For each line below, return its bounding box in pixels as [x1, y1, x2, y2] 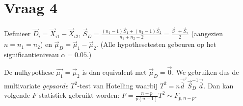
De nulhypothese [4, 66, 54, 77]
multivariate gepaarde [4, 80, 69, 90]
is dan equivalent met [82, 66, 147, 77]
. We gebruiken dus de [172, 66, 239, 77]
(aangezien [191, 28, 223, 39]
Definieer [4, 28, 31, 39]
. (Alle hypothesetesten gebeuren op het [96, 39, 216, 49]
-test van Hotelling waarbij [77, 80, 158, 90]
